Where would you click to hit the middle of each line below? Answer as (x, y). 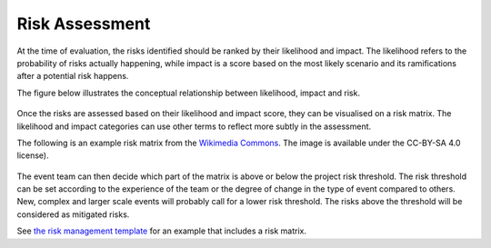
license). (33, 155)
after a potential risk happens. (73, 76)
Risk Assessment (84, 24)
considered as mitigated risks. (73, 214)
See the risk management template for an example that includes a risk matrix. (162, 231)
